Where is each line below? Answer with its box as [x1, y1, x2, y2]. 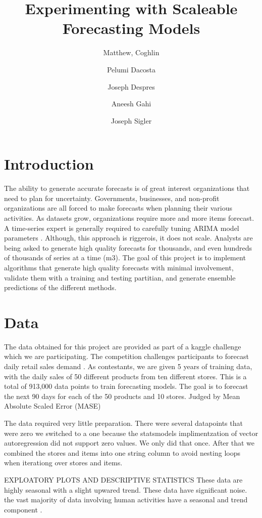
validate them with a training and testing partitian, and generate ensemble [4, 272, 236, 283]
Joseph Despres [108, 81, 155, 92]
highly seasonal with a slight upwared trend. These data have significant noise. [4, 484, 247, 495]
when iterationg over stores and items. [4, 457, 123, 468]
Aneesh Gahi [111, 98, 151, 109]
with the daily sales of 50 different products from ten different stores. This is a [4, 371, 247, 381]
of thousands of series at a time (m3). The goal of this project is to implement [4, 252, 246, 263]
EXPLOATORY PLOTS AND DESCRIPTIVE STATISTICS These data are [4, 474, 243, 485]
